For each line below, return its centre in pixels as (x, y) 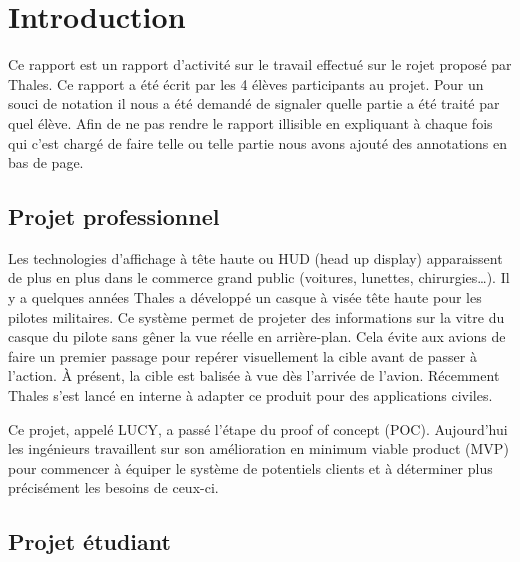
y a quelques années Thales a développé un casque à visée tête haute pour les (245, 297)
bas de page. (46, 162)
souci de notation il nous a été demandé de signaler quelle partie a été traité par (254, 103)
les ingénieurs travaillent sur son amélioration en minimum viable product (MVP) (258, 448)
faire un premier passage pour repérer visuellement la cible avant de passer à (242, 355)
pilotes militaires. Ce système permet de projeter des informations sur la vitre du (256, 316)
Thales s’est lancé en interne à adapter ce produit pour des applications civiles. (250, 395)
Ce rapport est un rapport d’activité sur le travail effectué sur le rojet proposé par (260, 64)
